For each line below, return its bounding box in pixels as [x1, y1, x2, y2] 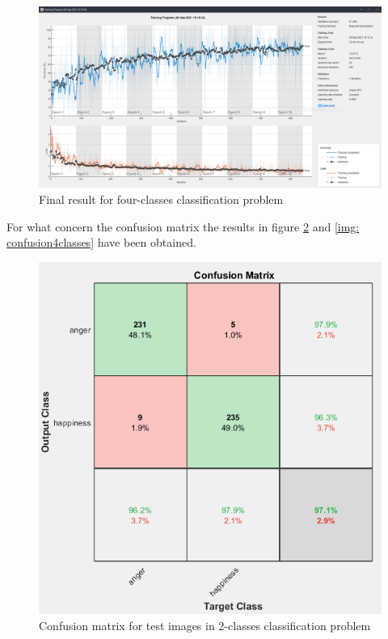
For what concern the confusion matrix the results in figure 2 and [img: [6, 218, 360, 235]
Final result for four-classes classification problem [39, 191, 284, 208]
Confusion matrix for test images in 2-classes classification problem [39, 616, 371, 633]
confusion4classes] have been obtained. [6, 234, 196, 251]
